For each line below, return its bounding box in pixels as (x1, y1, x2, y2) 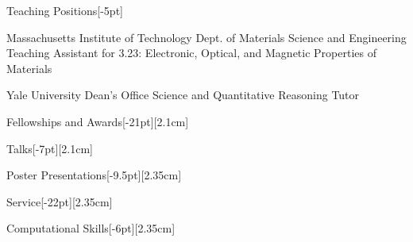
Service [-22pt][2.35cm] (6, 193, 113, 209)
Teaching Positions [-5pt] (6, 2, 123, 18)
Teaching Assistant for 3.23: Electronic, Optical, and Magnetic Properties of (6, 44, 376, 61)
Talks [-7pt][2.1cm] (6, 140, 93, 156)
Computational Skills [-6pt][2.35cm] (6, 220, 176, 236)
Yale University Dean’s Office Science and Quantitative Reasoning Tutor (6, 86, 360, 103)
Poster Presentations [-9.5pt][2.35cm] (6, 167, 182, 183)
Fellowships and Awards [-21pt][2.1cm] (6, 113, 189, 129)
